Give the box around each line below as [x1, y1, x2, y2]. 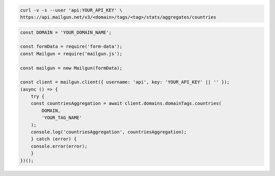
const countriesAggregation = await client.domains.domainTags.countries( [31, 101, 222, 106]
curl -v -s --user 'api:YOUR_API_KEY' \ [20, 7, 122, 13]
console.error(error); [31, 143, 88, 149]
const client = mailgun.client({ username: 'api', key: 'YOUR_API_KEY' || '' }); [20, 79, 230, 85]
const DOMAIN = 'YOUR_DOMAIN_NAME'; [20, 30, 112, 35]
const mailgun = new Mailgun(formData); [20, 65, 122, 71]
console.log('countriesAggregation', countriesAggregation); [31, 129, 187, 135]
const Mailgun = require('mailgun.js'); [20, 51, 122, 56]
